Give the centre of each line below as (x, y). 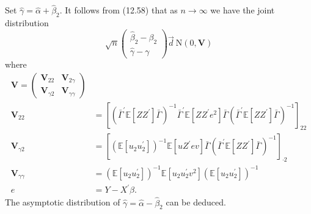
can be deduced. (196, 202)
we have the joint (243, 10)
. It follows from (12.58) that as (119, 10)
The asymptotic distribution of (63, 202)
